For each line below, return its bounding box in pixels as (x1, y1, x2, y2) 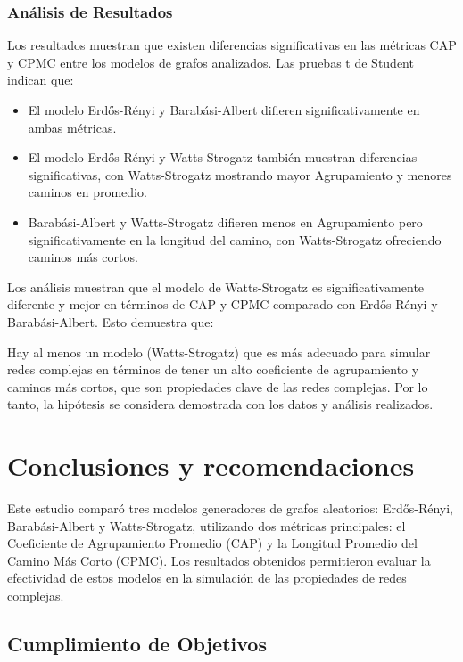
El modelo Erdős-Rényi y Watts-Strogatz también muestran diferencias (28, 148, 418, 167)
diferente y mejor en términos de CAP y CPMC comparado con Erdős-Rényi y (7, 295, 438, 314)
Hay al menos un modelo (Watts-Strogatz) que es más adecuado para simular (7, 342, 431, 361)
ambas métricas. (28, 118, 117, 136)
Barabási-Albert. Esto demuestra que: (7, 312, 214, 331)
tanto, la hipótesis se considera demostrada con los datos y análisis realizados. (7, 395, 434, 413)
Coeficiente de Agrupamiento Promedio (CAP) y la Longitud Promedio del (7, 534, 418, 552)
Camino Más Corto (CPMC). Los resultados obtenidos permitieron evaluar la (7, 551, 431, 569)
